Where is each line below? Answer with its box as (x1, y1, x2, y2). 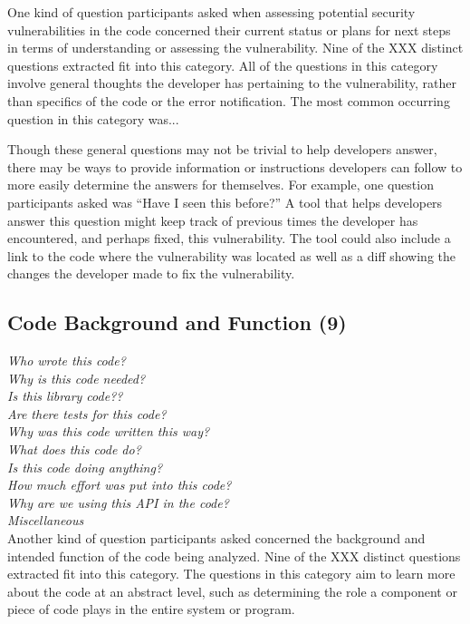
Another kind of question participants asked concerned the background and (7, 529, 426, 548)
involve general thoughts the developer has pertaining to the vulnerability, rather (7, 73, 456, 93)
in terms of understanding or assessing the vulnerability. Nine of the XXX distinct (7, 38, 464, 57)
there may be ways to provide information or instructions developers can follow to (7, 157, 463, 176)
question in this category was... (7, 109, 179, 128)
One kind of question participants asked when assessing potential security (7, 3, 416, 21)
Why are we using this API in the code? (7, 492, 229, 512)
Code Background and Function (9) (7, 308, 347, 336)
